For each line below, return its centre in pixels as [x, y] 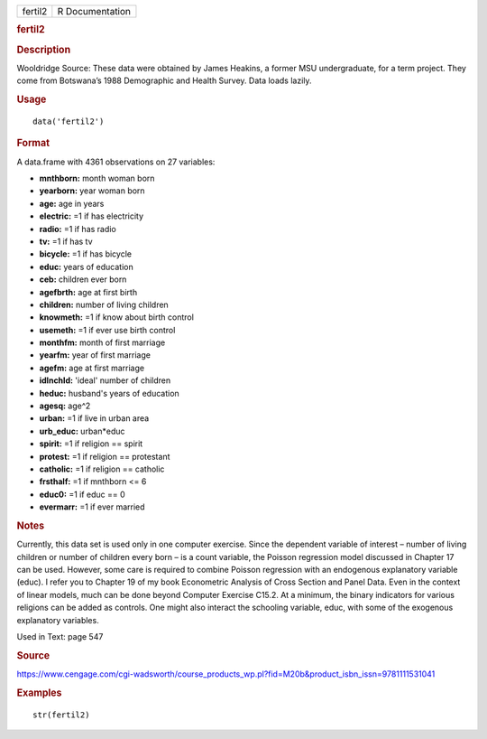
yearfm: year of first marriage [95, 355]
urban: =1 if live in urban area [94, 418]
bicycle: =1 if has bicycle [86, 254]
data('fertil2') [69, 121]
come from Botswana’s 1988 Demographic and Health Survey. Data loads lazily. [164, 80]
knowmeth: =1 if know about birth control [116, 317]
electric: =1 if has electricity [92, 216]
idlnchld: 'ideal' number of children [105, 380]
